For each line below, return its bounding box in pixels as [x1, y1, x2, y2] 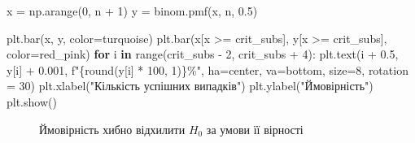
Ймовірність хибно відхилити [39, 120, 186, 137]
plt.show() [7, 93, 57, 110]
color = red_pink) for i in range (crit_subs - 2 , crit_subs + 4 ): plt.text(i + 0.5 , [7, 45, 399, 63]
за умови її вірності [206, 120, 304, 137]
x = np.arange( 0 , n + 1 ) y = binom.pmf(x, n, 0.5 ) [7, 2, 258, 19]
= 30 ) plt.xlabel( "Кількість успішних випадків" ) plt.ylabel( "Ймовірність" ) [7, 77, 373, 94]
